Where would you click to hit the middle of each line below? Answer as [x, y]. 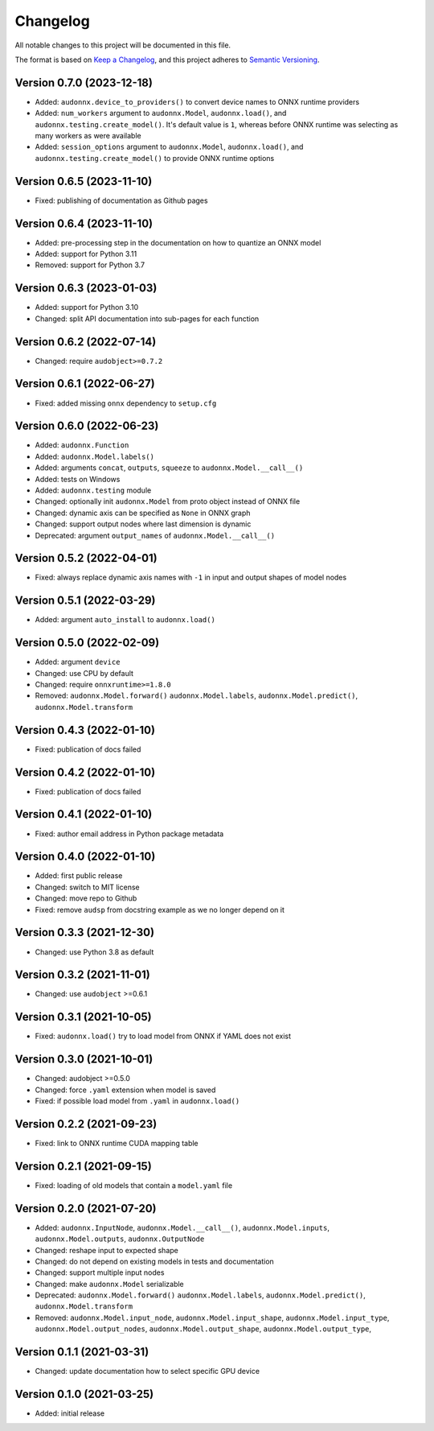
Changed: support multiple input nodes [100, 1272]
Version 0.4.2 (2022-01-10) [85, 772]
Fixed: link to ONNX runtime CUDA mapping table [117, 1143]
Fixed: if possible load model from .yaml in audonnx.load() [137, 1101]
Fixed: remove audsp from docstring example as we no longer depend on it [160, 909]
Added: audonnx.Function [82, 445]
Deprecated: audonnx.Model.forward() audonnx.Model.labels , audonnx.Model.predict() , [200, 1295]
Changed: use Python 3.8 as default [94, 952]
